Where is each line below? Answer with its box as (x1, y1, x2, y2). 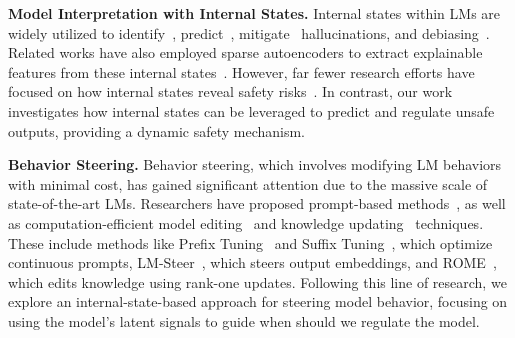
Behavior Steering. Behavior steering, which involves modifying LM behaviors (8, 154, 502, 175)
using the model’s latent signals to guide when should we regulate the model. (8, 310, 480, 331)
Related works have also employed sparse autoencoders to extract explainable (8, 42, 483, 63)
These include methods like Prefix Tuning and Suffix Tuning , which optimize (8, 232, 493, 253)
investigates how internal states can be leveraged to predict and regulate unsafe (8, 100, 495, 121)
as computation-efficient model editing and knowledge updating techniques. (8, 212, 484, 233)
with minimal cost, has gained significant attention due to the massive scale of (8, 173, 488, 194)
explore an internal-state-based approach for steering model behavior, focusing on (8, 291, 508, 312)
